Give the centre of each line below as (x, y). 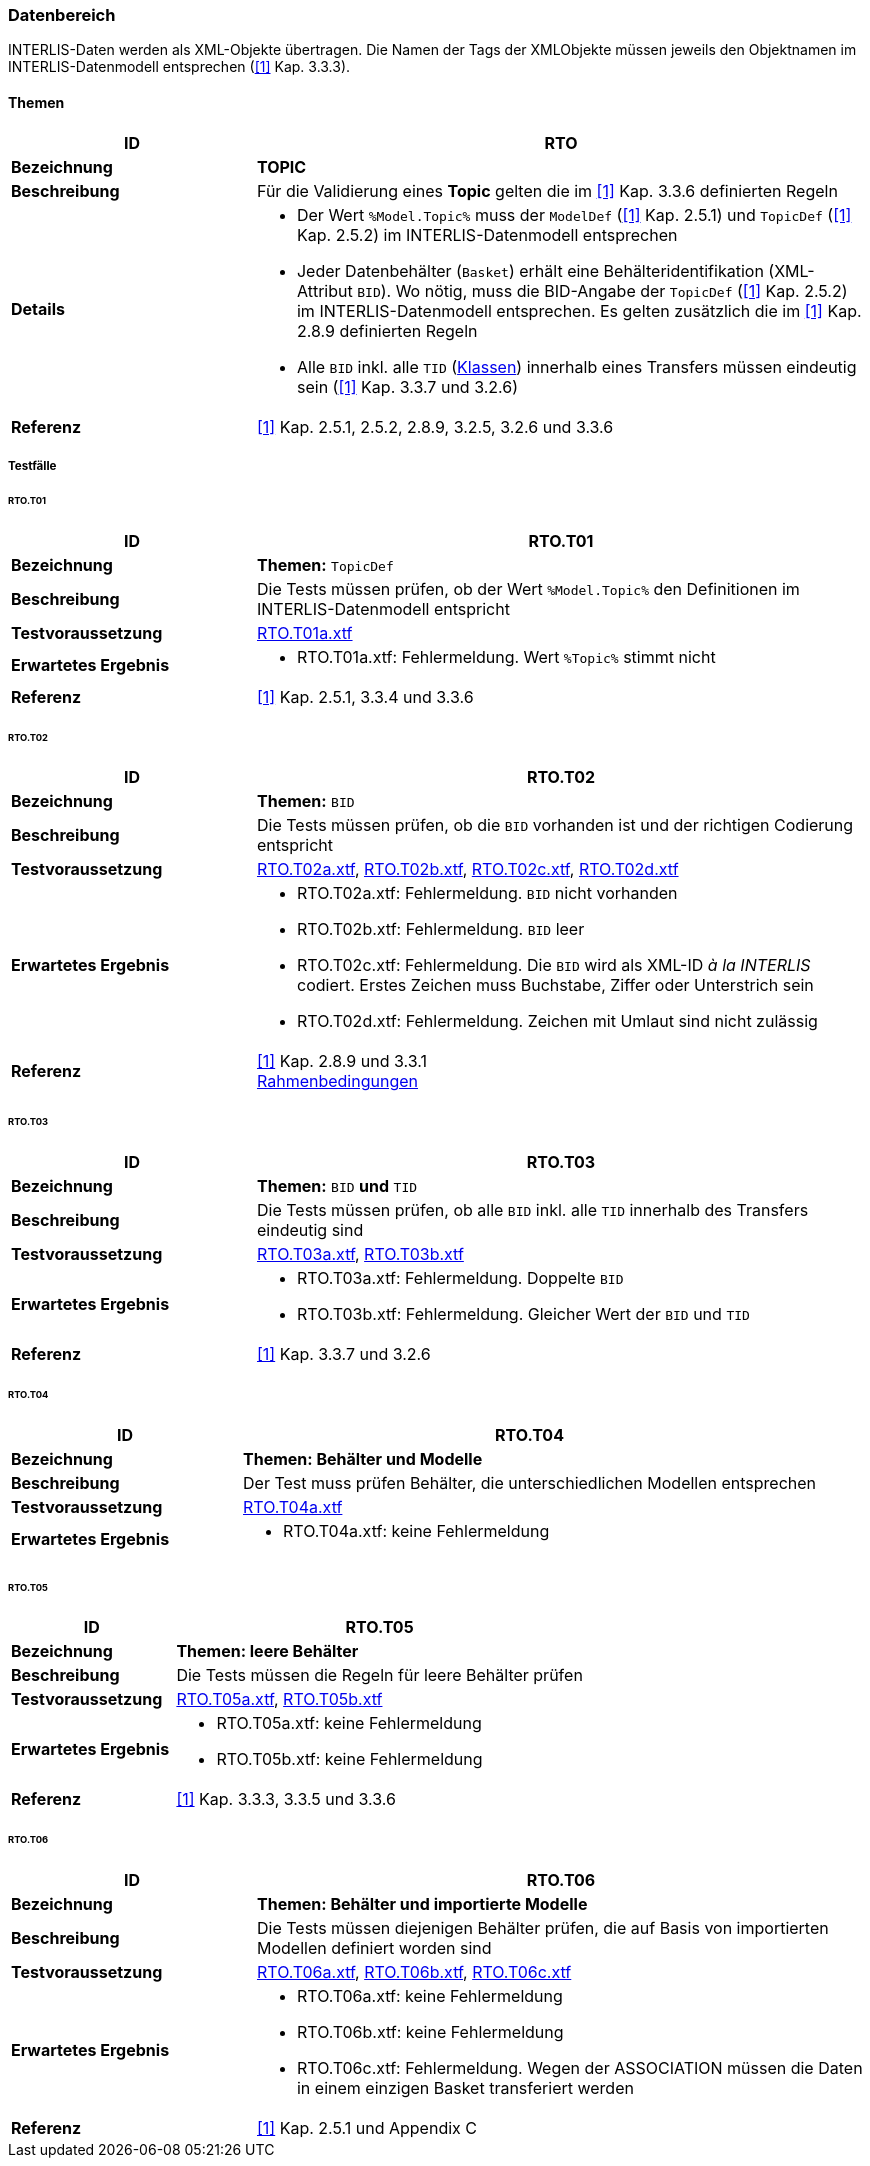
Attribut (324, 290)
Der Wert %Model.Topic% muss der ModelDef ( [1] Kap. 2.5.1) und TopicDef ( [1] (574, 214)
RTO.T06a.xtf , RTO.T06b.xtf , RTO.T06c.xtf (414, 1972)
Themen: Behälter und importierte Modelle (422, 1904)
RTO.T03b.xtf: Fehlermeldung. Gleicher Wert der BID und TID (523, 1314)
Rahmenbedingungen (337, 1081)
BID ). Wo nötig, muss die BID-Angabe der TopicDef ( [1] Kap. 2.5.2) (602, 290)
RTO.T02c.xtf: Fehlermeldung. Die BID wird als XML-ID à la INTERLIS (553, 965)
